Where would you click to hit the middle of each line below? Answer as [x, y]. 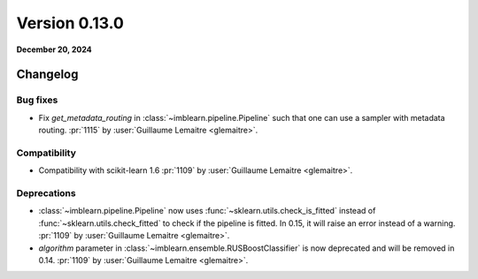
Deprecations [46, 193]
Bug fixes [37, 100]
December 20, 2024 [54, 49]
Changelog [47, 75]
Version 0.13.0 [70, 23]
